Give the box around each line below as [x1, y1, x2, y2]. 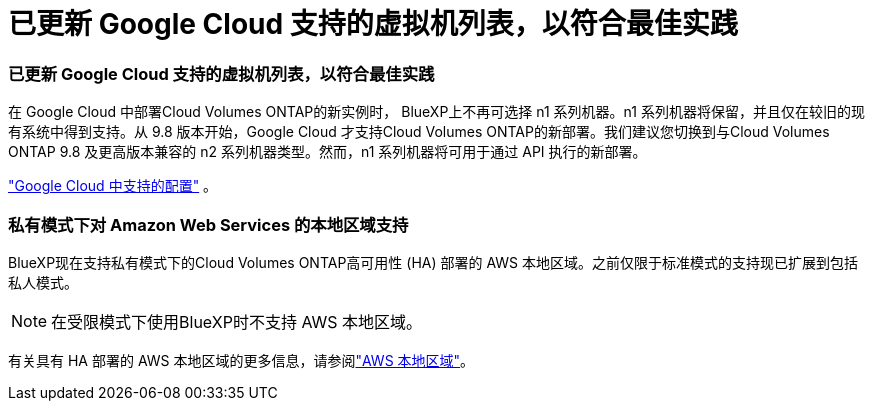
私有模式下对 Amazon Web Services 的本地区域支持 [8, 214, 409, 235]
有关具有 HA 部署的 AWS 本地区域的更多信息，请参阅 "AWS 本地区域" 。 [8, 351, 475, 369]
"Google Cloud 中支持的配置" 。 [8, 177, 218, 195]
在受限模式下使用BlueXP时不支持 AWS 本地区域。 [51, 311, 423, 332]
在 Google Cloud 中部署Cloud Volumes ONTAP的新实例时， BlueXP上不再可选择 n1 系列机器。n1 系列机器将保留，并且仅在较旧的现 [8, 103, 865, 121]
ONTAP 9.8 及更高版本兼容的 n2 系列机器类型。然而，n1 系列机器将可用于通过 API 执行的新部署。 [8, 143, 647, 161]
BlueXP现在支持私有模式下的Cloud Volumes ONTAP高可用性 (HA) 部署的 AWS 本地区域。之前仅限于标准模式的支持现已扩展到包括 [8, 253, 859, 271]
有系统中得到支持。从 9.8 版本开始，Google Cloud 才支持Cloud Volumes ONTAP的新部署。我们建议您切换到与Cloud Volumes [8, 123, 830, 141]
